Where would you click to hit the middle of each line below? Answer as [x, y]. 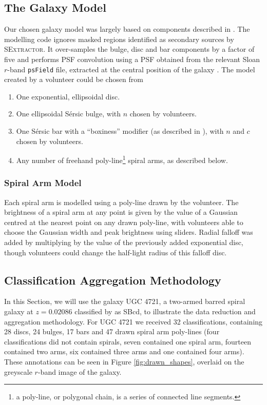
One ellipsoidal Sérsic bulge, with [69, 114]
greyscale [18, 371]
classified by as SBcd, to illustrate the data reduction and [165, 311]
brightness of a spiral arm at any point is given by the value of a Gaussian [121, 212]
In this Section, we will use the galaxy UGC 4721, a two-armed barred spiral [125, 301]
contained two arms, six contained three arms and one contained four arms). [124, 351]
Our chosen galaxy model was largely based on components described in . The [127, 29]
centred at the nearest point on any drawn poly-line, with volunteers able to [124, 222]
